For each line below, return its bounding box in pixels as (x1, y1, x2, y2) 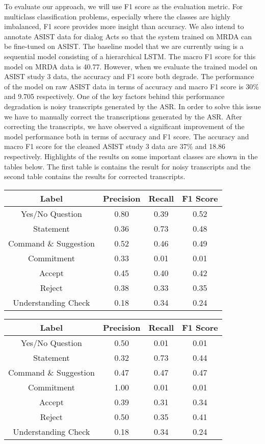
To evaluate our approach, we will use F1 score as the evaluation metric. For (4, 1, 243, 11)
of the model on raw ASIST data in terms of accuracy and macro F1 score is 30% (4, 81, 259, 91)
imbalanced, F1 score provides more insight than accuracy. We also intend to (4, 21, 244, 32)
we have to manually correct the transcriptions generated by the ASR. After (4, 111, 242, 121)
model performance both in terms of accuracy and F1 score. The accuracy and (4, 131, 249, 141)
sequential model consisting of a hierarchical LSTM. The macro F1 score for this (4, 51, 256, 61)
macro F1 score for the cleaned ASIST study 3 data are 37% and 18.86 (4, 141, 226, 152)
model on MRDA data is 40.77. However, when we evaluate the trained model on (4, 61, 258, 71)
